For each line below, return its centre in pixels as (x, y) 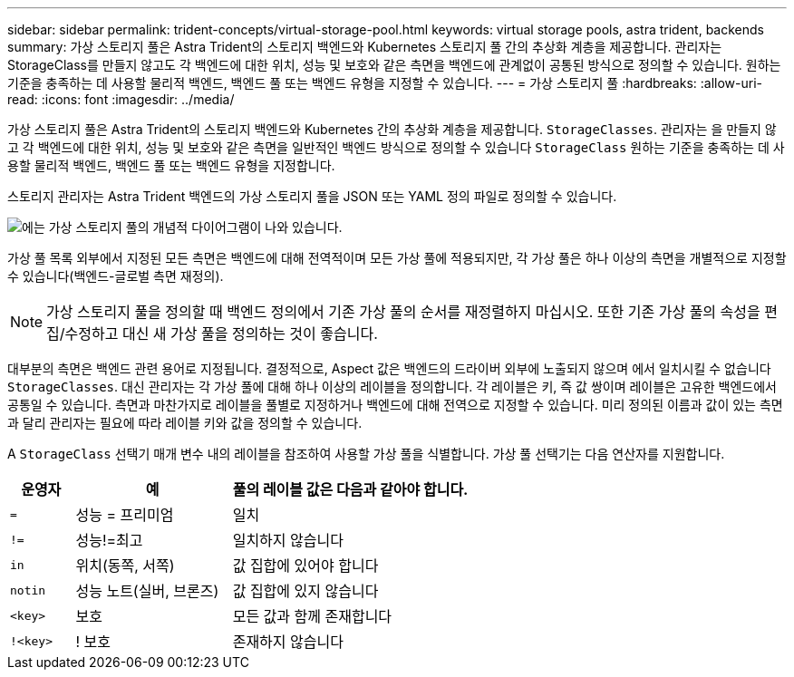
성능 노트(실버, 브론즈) (147, 591)
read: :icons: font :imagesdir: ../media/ (121, 99)
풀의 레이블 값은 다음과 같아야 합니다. (350, 489)
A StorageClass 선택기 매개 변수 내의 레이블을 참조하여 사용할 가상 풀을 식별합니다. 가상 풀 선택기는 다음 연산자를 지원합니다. (366, 454)
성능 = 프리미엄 (125, 515)
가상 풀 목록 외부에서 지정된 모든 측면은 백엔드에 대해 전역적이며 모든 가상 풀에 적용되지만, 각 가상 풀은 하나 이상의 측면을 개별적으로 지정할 (397, 258)
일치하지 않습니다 (288, 540)
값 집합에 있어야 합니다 (305, 566)
